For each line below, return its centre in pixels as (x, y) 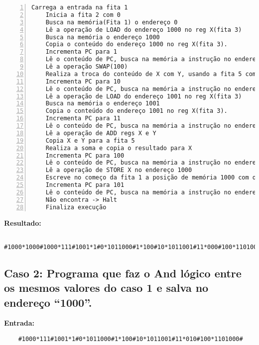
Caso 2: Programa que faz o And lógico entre (123, 273)
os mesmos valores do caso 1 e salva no (106, 288)
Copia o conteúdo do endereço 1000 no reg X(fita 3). (136, 44)
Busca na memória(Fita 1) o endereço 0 (112, 22)
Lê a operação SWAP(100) (87, 67)
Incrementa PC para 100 (85, 155)
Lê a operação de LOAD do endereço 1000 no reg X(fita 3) (144, 30)
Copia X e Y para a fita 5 (90, 140)
